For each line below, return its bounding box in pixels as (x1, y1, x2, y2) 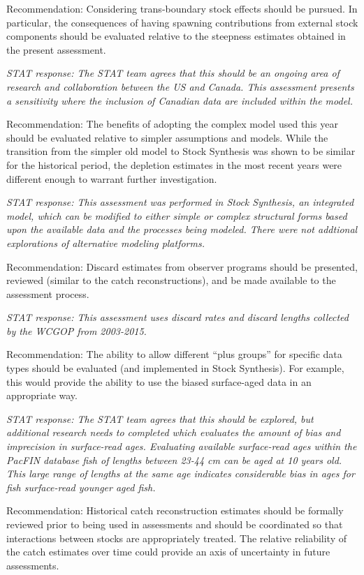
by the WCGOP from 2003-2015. (6, 323, 147, 338)
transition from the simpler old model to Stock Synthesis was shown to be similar (6, 144, 356, 158)
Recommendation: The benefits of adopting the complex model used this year (6, 117, 338, 131)
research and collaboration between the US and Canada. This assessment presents (6, 79, 354, 94)
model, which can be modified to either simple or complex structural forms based (6, 208, 347, 223)
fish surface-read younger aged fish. (6, 479, 156, 494)
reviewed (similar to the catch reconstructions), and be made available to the (6, 273, 336, 287)
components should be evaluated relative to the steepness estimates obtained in (6, 29, 346, 43)
